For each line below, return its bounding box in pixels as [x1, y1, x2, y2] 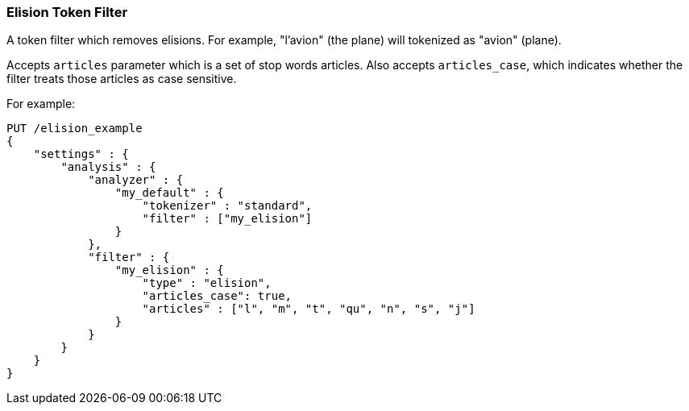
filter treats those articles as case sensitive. [6, 72, 237, 86]
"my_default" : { [114, 186, 224, 200]
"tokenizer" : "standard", [142, 199, 313, 213]
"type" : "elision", [142, 276, 272, 290]
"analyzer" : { [88, 173, 184, 187]
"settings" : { [33, 147, 129, 161]
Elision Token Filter [6, 4, 128, 20]
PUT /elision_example [6, 122, 143, 135]
